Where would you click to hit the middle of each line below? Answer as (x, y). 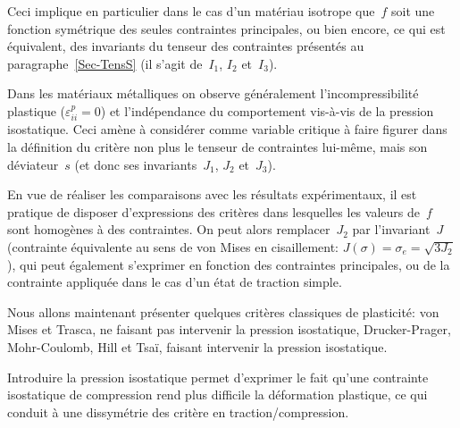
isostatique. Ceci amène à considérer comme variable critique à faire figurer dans (227, 129)
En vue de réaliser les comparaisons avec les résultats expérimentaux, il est (212, 194)
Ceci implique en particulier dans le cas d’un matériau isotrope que (191, 11)
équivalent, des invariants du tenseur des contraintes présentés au (186, 46)
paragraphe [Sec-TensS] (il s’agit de (105, 63)
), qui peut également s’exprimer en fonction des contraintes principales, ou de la (229, 264)
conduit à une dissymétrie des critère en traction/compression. (178, 411)
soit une (413, 11)
